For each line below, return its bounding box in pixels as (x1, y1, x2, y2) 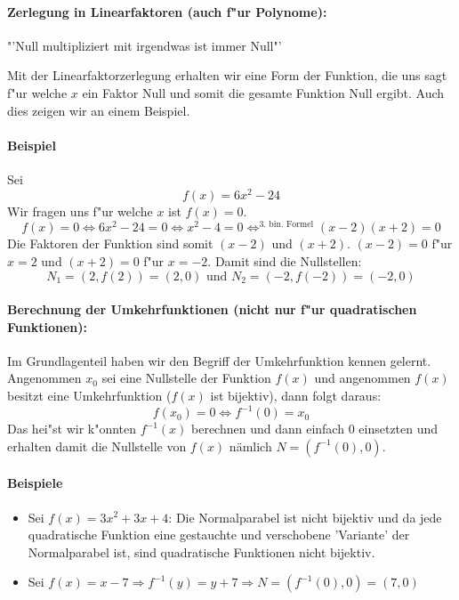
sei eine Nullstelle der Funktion (101, 369, 271, 387)
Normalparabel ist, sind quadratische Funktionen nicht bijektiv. (28, 542, 375, 561)
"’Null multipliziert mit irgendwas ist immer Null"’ (7, 36, 282, 54)
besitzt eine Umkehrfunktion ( (7, 386, 172, 405)
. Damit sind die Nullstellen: (207, 251, 362, 270)
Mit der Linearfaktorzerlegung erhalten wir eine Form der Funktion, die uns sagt (7, 66, 447, 85)
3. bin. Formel (259, 220, 314, 230)
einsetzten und (358, 419, 439, 438)
